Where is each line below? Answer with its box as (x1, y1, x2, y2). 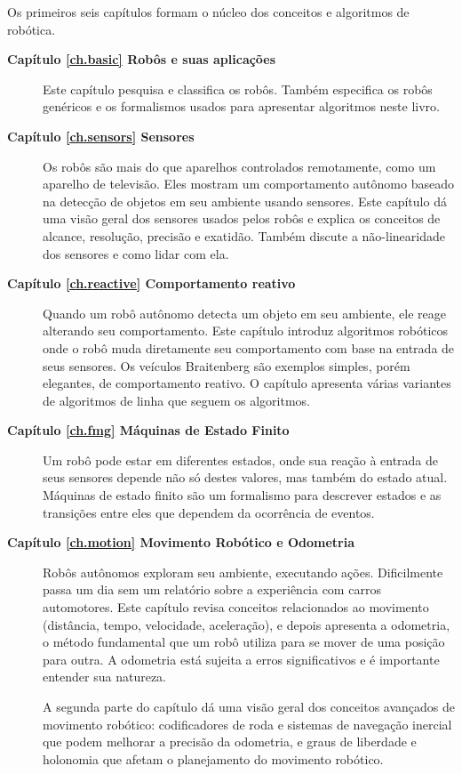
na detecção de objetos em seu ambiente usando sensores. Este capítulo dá (43, 191, 447, 210)
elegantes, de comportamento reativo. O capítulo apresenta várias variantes (43, 374, 451, 392)
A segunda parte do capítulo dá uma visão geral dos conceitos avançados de (43, 697, 455, 715)
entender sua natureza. (43, 667, 166, 686)
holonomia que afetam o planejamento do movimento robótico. (43, 749, 384, 768)
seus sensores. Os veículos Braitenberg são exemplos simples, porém (43, 356, 410, 375)
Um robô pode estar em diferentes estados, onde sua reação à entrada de (43, 450, 439, 469)
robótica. (7, 20, 56, 38)
